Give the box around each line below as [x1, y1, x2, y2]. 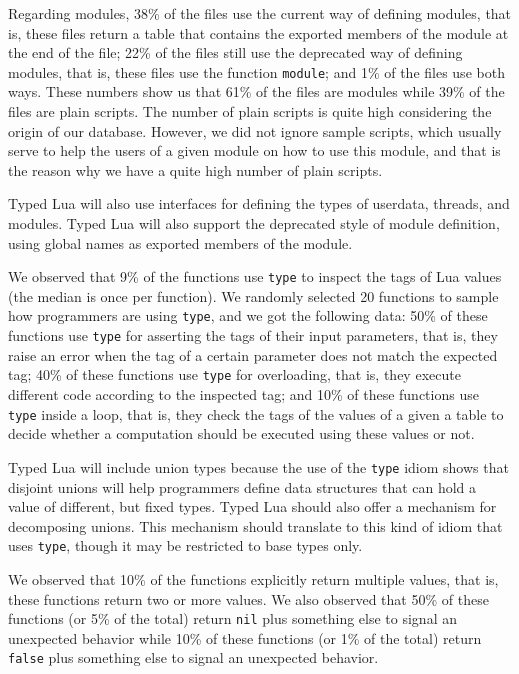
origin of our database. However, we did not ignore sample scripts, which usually [8, 120, 502, 141]
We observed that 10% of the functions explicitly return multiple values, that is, [8, 568, 499, 589]
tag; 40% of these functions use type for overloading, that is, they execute [8, 364, 461, 385]
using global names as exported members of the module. [8, 232, 353, 253]
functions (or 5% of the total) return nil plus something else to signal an [8, 608, 457, 629]
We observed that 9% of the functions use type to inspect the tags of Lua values [8, 266, 502, 287]
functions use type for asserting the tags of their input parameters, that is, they [8, 325, 498, 346]
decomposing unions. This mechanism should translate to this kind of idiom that [8, 515, 503, 536]
